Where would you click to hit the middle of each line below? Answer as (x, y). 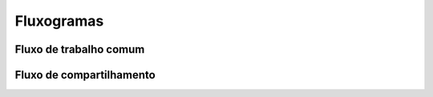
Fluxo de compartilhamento (85, 75)
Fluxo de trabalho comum (80, 49)
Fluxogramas (59, 21)
